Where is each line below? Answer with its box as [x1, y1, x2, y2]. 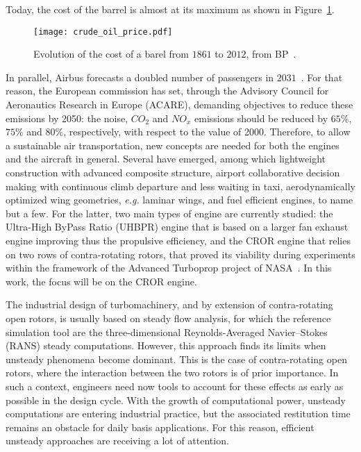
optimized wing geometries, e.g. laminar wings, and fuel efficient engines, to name [6, 192, 353, 207]
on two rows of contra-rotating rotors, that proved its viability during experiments [6, 246, 355, 261]
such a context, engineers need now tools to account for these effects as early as [6, 378, 344, 393]
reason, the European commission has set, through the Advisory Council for [6, 83, 329, 98]
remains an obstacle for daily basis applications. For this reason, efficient [6, 419, 314, 434]
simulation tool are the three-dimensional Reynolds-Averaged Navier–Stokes [6, 324, 328, 339]
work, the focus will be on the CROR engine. [6, 274, 197, 288]
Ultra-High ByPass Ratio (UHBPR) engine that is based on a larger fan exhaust [6, 219, 349, 234]
